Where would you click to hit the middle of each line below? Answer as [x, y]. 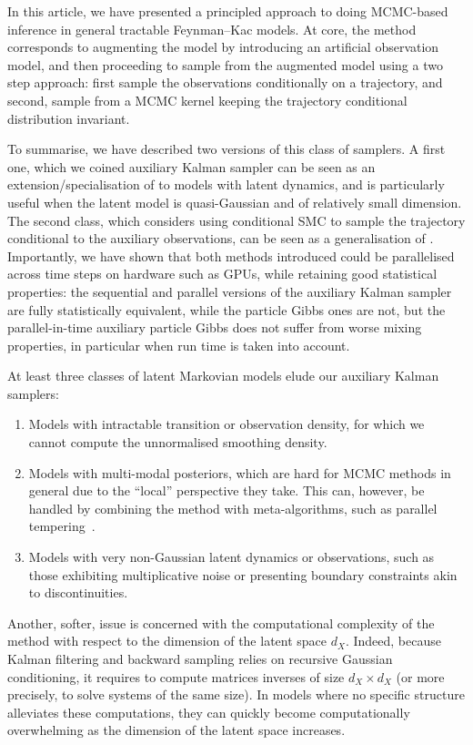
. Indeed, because [393, 641]
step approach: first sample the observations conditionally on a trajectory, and [225, 82]
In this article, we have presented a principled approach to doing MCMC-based [228, 11]
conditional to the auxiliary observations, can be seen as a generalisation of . [221, 238]
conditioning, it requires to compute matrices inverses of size [176, 676]
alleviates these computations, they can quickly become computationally [209, 712]
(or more [420, 676]
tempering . [62, 526]
